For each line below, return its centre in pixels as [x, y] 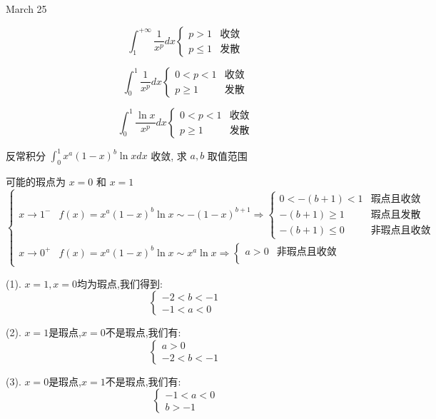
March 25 [26, 9]
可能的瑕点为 [36, 181]
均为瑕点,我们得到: [120, 283]
